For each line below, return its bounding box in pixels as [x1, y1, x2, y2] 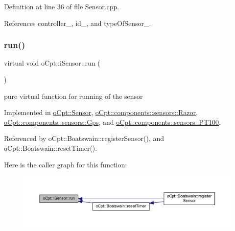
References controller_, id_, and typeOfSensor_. [4, 18, 151, 28]
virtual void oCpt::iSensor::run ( [4, 58, 100, 68]
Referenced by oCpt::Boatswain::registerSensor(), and [4, 133, 164, 143]
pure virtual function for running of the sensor [4, 91, 143, 101]
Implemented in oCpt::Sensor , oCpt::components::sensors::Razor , [4, 107, 198, 117]
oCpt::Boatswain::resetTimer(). [4, 142, 97, 153]
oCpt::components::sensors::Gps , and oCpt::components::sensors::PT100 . [4, 116, 221, 127]
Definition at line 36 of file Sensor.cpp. [4, 1, 119, 11]
